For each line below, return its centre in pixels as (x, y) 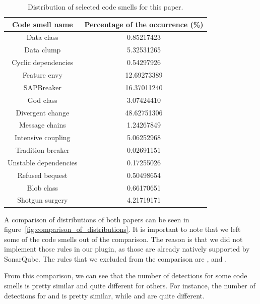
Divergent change (43, 112)
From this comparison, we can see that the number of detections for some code (126, 276)
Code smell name (42, 24)
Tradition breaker (42, 150)
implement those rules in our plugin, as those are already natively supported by (127, 249)
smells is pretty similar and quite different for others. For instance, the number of (130, 286)
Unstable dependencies (43, 162)
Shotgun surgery (43, 200)
